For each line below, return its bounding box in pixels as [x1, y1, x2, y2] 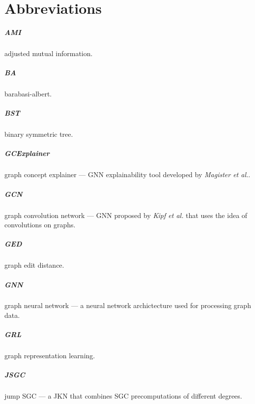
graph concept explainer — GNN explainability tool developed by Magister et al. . [4, 169, 251, 180]
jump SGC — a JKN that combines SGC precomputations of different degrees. [4, 391, 242, 401]
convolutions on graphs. [4, 219, 76, 230]
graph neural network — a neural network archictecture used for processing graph [4, 300, 251, 311]
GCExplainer [4, 148, 50, 158]
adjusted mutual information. [4, 48, 93, 58]
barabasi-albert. [4, 89, 52, 99]
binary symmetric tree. [4, 129, 73, 139]
